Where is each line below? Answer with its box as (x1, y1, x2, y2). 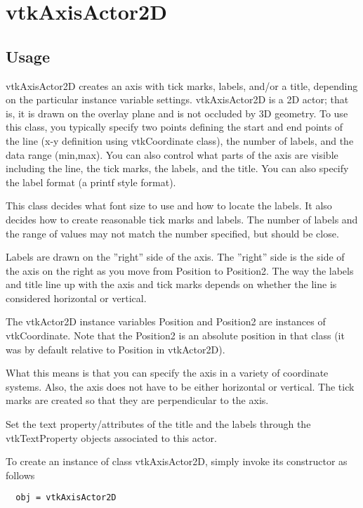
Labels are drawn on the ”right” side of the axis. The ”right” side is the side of (6, 249, 345, 264)
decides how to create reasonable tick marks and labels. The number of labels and (6, 211, 358, 226)
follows (6, 467, 35, 482)
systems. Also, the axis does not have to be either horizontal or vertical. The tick (6, 379, 355, 393)
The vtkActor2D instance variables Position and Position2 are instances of (6, 314, 326, 329)
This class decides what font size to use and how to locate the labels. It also (6, 198, 332, 213)
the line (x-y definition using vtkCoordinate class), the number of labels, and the (6, 133, 354, 148)
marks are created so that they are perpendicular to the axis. (6, 393, 269, 408)
